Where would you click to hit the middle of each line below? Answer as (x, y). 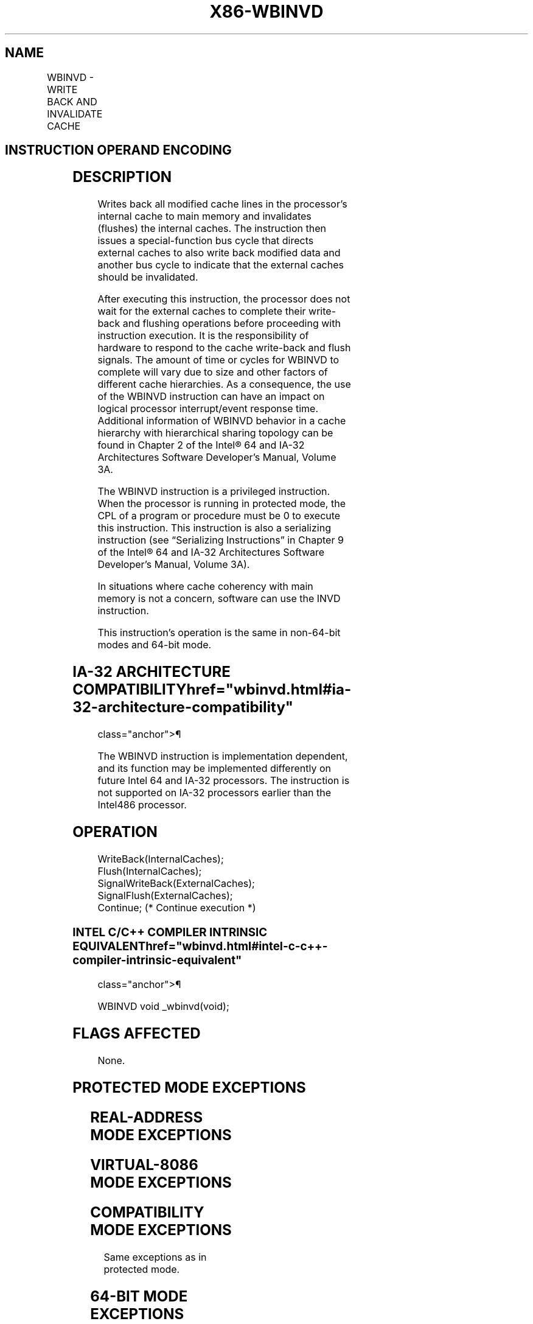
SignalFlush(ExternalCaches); (165, 895)
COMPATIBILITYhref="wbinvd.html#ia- (212, 690)
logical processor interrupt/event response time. (208, 409)
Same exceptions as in (155, 1257)
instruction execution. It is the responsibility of (203, 336)
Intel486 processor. (142, 805)
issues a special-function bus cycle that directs (206, 241)
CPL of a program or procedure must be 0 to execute (219, 516)
